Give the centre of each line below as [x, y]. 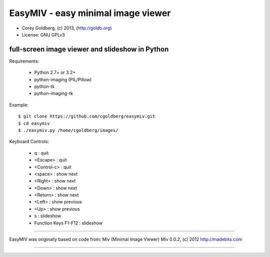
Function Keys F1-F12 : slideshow [68, 223]
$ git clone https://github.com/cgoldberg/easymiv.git [87, 116]
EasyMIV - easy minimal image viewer [90, 13]
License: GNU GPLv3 [43, 34]
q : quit [41, 153]
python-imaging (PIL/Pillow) [63, 79]
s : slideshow [48, 216]
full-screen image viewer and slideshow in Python [89, 49]
